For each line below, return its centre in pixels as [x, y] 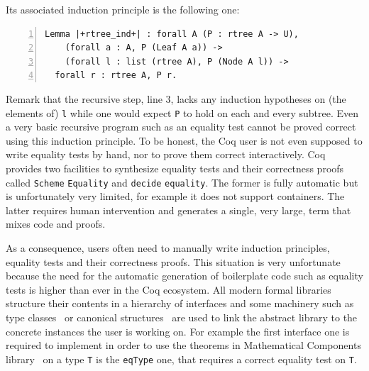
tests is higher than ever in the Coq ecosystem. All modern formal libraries [169, 289]
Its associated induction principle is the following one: [123, 9]
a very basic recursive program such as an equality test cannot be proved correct [181, 127]
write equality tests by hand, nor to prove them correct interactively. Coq [166, 154]
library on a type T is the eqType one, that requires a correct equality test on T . [181, 359]
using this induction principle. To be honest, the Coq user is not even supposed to [184, 140]
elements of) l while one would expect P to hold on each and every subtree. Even [182, 112]
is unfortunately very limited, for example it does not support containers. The [175, 196]
